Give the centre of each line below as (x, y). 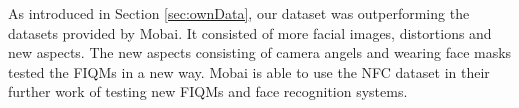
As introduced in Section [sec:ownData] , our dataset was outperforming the (239, 13)
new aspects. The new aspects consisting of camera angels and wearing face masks (260, 52)
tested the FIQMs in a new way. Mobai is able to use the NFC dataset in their (249, 71)
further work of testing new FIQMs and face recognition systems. (208, 91)
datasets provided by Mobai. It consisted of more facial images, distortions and (250, 32)
